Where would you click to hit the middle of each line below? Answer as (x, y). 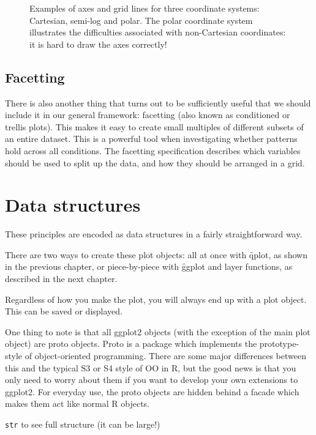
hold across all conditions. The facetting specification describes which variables (153, 150)
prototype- (279, 344)
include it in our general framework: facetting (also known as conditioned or (148, 115)
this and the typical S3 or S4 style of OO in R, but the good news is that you (151, 367)
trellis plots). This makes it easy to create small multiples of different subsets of (154, 126)
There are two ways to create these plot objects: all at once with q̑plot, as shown (156, 254)
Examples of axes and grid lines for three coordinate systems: (145, 8)
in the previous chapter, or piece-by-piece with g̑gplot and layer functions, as (149, 266)
